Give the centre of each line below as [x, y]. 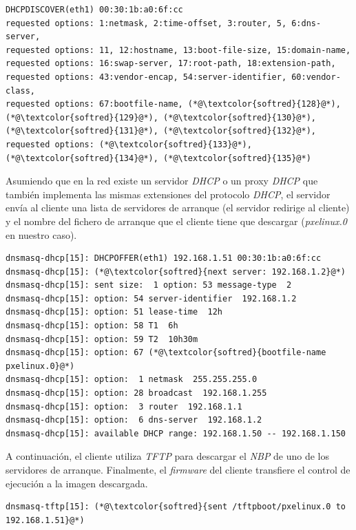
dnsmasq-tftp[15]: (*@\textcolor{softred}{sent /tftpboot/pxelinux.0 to [176, 507]
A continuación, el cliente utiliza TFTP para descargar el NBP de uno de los [168, 456]
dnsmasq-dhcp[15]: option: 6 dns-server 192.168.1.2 [134, 420]
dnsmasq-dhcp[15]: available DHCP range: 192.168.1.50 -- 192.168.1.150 [176, 433]
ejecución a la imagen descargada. [77, 483]
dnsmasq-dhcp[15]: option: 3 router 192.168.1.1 [124, 406]
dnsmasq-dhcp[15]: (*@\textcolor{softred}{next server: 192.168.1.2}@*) [176, 272]
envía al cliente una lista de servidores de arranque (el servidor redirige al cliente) [178, 208]
